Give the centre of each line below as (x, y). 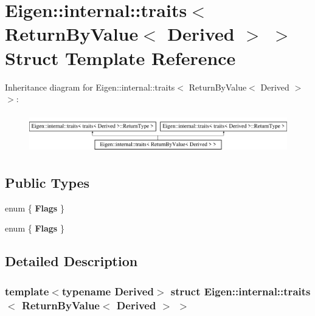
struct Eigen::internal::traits (241, 291)
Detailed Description (71, 261)
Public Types (47, 182)
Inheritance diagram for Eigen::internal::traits (90, 87)
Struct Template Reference (120, 57)
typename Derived (108, 291)
